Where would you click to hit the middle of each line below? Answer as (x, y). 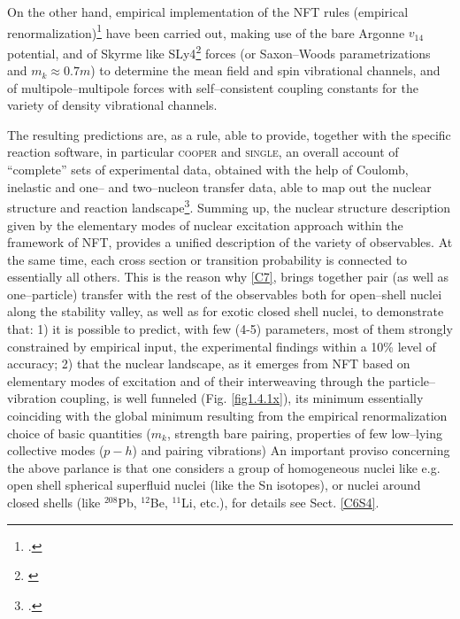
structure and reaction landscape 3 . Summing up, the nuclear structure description (229, 206)
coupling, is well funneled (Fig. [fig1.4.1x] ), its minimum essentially (242, 398)
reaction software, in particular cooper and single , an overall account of (203, 152)
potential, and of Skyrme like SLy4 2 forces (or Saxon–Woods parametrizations (219, 51)
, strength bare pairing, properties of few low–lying (304, 433)
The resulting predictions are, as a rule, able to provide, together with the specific (229, 134)
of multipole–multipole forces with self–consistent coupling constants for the (213, 87)
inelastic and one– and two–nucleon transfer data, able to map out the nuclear (219, 186)
